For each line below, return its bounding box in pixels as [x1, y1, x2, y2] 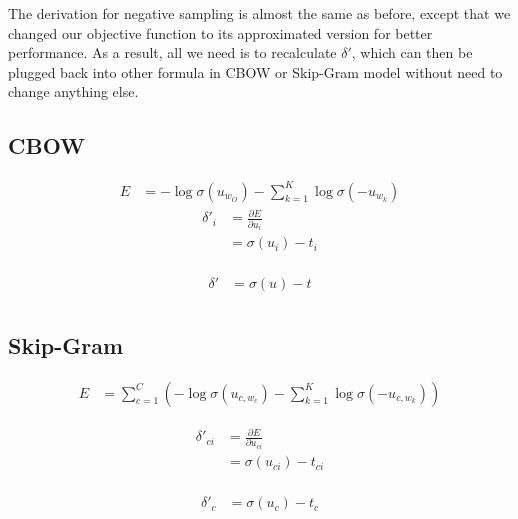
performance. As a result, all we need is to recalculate [8, 42, 337, 63]
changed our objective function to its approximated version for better [8, 22, 433, 43]
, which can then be [351, 42, 473, 63]
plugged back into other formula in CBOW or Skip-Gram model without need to [8, 61, 503, 82]
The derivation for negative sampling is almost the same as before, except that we [8, 3, 511, 23]
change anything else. [8, 81, 139, 102]
